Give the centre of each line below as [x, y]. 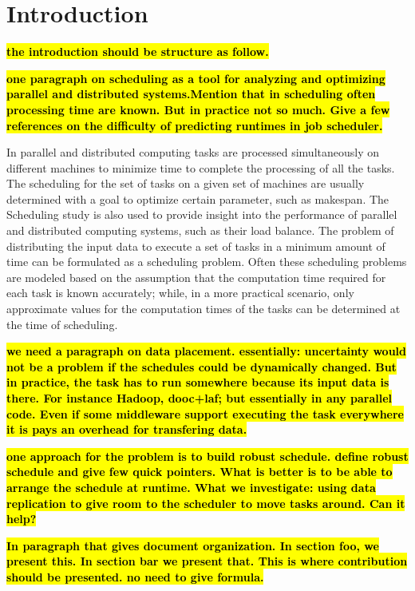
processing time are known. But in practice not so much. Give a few [198, 109]
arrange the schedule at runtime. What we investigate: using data [191, 487]
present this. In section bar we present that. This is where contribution [207, 561]
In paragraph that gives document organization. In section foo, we [193, 545]
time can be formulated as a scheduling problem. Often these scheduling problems [207, 262]
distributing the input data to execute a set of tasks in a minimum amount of [196, 246]
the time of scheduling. [62, 324]
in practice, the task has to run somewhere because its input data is [198, 382]
